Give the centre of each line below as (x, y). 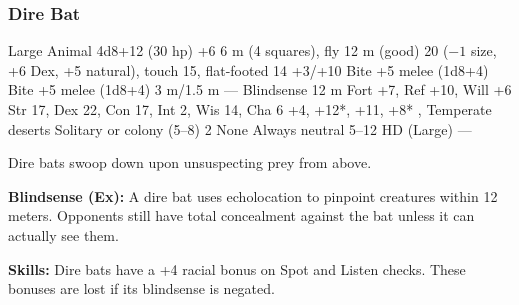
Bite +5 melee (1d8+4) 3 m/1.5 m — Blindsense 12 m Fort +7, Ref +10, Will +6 (260, 89)
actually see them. (63, 234)
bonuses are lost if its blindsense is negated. (141, 288)
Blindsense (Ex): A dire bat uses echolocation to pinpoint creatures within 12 (253, 195)
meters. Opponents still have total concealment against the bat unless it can (241, 215)
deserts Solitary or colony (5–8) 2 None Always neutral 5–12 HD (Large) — (240, 128)
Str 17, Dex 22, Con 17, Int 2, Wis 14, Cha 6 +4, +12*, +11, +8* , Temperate (250, 109)
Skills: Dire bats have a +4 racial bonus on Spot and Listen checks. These (237, 268)
